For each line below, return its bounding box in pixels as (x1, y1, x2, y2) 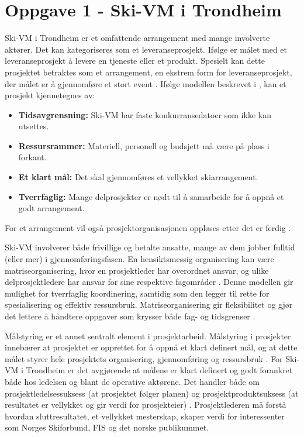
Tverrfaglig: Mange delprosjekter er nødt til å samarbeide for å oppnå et (18, 190, 284, 202)
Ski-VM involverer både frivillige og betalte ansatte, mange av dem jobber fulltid (5, 241, 295, 253)
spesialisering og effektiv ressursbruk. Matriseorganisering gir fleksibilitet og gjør (5, 298, 293, 311)
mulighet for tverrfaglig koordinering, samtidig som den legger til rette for (5, 287, 270, 299)
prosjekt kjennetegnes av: (5, 89, 95, 101)
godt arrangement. (18, 202, 85, 214)
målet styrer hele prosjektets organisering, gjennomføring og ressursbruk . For (5, 352, 283, 364)
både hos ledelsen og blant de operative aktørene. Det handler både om (5, 375, 260, 387)
